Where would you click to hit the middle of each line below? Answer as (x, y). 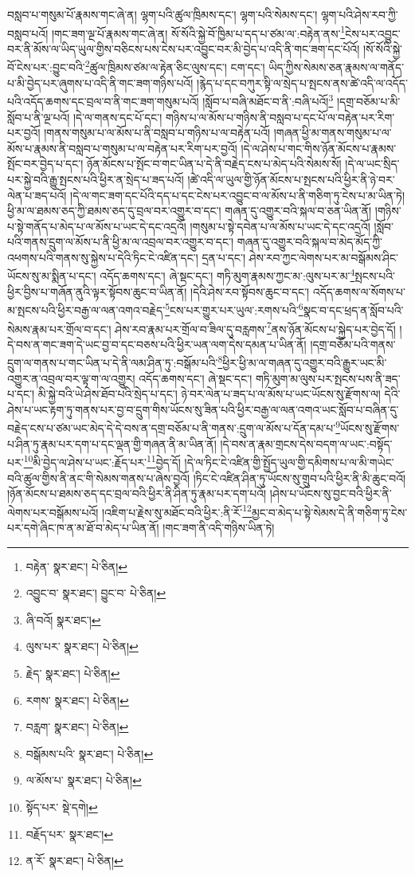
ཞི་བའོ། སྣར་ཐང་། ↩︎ (63, 619)
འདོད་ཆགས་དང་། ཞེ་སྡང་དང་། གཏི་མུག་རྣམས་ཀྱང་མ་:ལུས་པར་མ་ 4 (227, 275)
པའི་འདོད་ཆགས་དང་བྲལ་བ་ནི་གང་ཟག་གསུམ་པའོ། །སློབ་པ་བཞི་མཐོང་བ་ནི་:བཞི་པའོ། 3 (170, 100)
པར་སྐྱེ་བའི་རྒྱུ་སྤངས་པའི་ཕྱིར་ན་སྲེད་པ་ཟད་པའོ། (96, 179)
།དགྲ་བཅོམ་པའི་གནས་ (353, 344)
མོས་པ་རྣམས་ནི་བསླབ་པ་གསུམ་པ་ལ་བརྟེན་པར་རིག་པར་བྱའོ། (122, 148)
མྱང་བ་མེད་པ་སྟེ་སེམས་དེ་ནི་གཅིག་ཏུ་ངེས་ (329, 512)
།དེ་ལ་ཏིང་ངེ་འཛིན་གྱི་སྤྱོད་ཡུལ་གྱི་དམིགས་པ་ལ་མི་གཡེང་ (289, 462)
